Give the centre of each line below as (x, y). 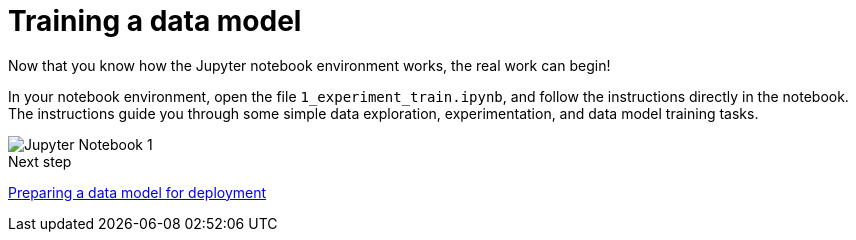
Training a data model (155, 21)
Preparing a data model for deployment (137, 192)
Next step (40, 161)
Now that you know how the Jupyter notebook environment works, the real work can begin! (309, 65)
